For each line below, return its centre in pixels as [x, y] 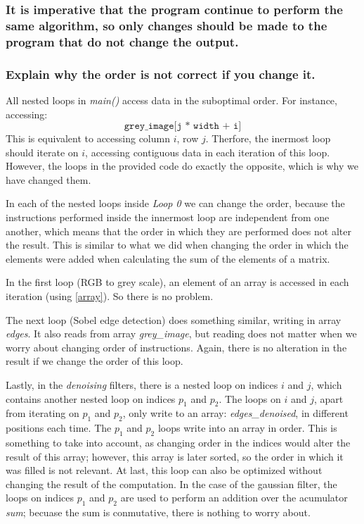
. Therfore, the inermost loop [268, 138]
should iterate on [42, 152]
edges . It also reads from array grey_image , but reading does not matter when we [181, 333]
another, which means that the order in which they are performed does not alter [178, 231]
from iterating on [43, 413]
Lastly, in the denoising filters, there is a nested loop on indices [142, 385]
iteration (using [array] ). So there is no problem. [110, 296]
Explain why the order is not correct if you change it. [161, 74]
